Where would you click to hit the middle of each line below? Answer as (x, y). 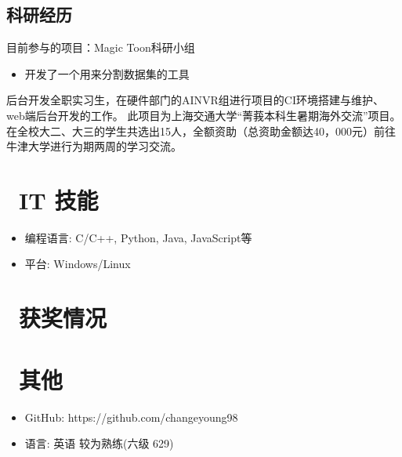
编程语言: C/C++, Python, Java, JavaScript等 (138, 237)
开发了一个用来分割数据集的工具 (107, 73)
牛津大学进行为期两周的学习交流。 (94, 146)
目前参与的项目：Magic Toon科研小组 (101, 47)
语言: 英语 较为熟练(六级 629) (99, 443)
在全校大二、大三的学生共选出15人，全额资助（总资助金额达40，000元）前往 (201, 131)
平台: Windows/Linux (78, 264)
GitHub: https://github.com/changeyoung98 (131, 417)
